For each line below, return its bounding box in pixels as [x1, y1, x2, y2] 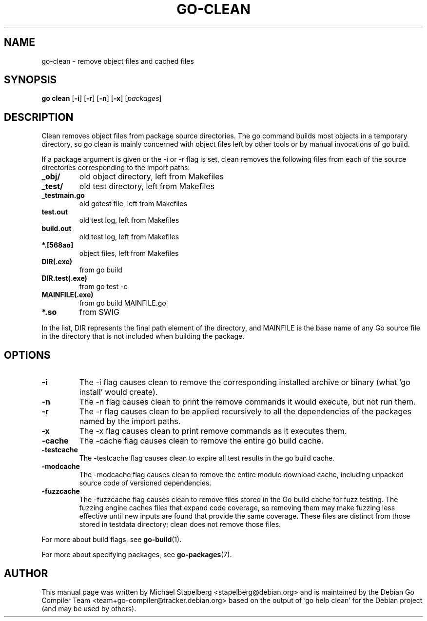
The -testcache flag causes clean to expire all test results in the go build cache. [79, 454, 335, 463]
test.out [41, 208, 68, 216]
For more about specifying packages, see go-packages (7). [41, 550, 232, 559]
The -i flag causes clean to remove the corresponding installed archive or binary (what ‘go [79, 377, 410, 388]
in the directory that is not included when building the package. [41, 332, 245, 341]
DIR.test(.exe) [41, 274, 87, 283]
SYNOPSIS [4, 74, 57, 86]
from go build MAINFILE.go [79, 299, 166, 308]
